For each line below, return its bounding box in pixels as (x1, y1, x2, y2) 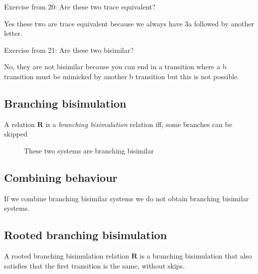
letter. (4, 28, 22, 38)
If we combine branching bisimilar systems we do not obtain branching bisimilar (4, 193, 249, 203)
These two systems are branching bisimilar (24, 145, 154, 155)
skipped (4, 129, 27, 139)
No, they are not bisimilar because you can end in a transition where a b (4, 61, 227, 72)
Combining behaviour (4, 169, 118, 185)
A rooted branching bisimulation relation (4, 251, 129, 261)
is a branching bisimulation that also (140, 251, 252, 261)
